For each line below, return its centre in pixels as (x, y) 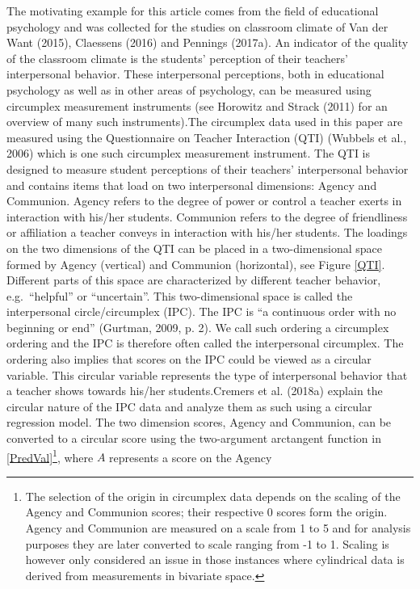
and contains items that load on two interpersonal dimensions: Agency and (192, 185)
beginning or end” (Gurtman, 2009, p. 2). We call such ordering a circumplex (198, 327)
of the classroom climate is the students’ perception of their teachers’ (177, 58)
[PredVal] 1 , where (50, 456)
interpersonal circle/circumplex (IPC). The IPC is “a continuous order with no (202, 311)
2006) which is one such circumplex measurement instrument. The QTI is (189, 153)
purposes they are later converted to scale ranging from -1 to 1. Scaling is (207, 543)
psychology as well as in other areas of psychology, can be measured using (189, 89)
